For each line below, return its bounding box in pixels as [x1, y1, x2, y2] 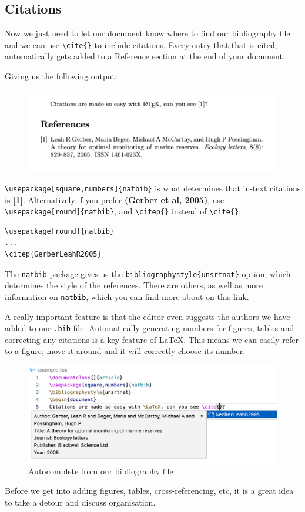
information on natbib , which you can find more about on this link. [5, 290, 249, 302]
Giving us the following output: [5, 70, 118, 82]
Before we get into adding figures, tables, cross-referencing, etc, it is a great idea [5, 484, 294, 497]
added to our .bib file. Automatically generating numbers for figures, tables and [5, 322, 294, 334]
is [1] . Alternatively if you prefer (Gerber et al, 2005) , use [5, 193, 224, 206]
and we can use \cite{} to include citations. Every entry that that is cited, [5, 38, 277, 50]
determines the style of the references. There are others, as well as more [5, 279, 263, 291]
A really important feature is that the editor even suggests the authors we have [5, 310, 290, 322]
